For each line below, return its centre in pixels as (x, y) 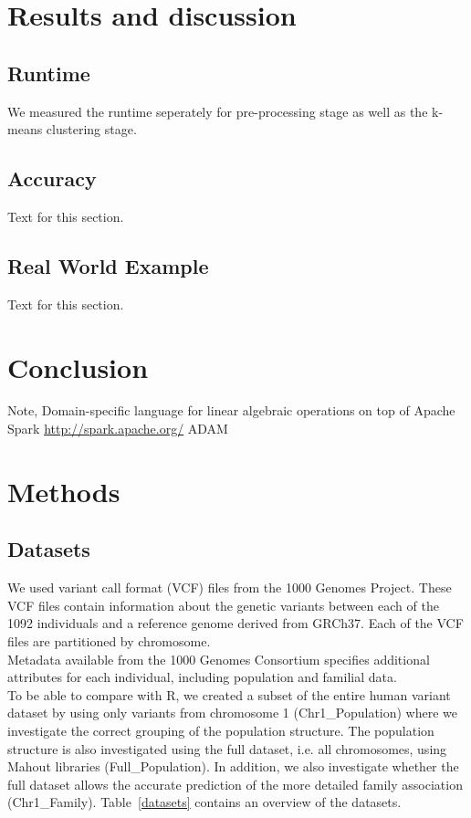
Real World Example (108, 265)
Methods (64, 491)
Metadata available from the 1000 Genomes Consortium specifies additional (219, 659)
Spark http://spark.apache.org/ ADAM (118, 429)
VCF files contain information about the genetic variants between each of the (223, 605)
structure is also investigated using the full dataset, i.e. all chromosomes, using (227, 748)
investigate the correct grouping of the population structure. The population (221, 730)
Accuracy (52, 178)
